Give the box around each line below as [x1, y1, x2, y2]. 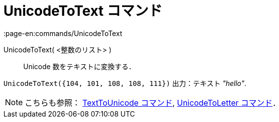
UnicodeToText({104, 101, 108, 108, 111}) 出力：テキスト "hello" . [3, 79, 247, 87]
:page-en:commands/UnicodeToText [3, 29, 122, 38]
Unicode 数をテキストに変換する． [23, 62, 136, 71]
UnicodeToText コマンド [3, 2, 162, 19]
